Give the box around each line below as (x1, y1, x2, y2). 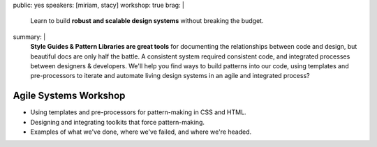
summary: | (13, 32, 46, 41)
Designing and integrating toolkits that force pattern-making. (30, 118, 205, 126)
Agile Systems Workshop (13, 90, 126, 102)
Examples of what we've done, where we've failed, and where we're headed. (30, 127, 252, 136)
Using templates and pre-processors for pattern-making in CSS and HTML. (30, 108, 247, 116)
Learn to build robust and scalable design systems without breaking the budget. (30, 17, 264, 25)
